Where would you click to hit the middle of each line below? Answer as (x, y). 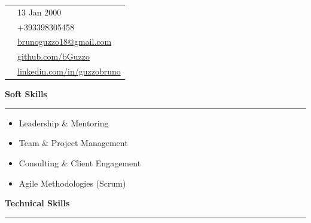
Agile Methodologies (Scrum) (72, 183)
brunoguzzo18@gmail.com (65, 41)
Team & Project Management (73, 143)
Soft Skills (26, 94)
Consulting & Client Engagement (80, 163)
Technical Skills (37, 203)
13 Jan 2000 (39, 12)
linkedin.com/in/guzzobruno (69, 71)
